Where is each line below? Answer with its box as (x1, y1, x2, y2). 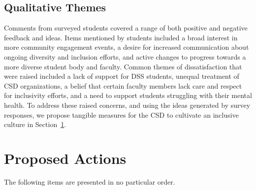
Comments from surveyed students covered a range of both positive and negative (4, 23, 248, 33)
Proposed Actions (4, 148, 127, 168)
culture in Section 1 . (4, 119, 66, 129)
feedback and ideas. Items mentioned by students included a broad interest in (4, 32, 238, 42)
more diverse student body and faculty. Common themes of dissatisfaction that (4, 61, 242, 71)
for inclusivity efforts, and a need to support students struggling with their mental (4, 90, 252, 100)
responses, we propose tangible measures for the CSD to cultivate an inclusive (4, 109, 239, 120)
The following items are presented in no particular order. (4, 176, 175, 187)
